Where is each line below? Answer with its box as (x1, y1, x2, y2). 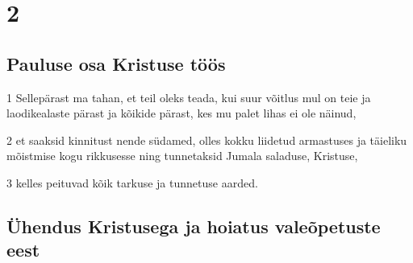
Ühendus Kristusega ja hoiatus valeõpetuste (6, 213, 381, 238)
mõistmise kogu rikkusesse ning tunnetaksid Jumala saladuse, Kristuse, (6, 147, 358, 164)
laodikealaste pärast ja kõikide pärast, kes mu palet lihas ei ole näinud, (6, 105, 357, 121)
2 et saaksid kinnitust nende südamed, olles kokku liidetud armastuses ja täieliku (6, 131, 407, 148)
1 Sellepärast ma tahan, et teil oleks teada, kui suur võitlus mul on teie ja (6, 88, 371, 105)
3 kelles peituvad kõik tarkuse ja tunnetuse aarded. (6, 174, 258, 191)
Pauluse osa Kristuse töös (6, 51, 226, 76)
